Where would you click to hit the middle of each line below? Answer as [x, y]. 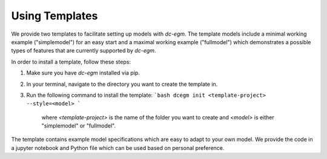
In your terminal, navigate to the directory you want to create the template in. [122, 84]
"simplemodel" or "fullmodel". [79, 126]
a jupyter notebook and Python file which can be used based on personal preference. [118, 148]
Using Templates [54, 16]
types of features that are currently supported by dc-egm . [84, 51]
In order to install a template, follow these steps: [71, 62]
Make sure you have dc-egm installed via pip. [83, 73]
